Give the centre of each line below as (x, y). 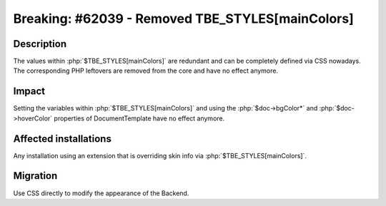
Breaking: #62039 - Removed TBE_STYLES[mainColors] (183, 19)
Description (40, 44)
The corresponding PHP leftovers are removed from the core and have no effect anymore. (146, 71)
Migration (35, 176)
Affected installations (63, 139)
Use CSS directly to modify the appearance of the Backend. (101, 193)
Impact (29, 92)
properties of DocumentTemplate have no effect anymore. (139, 118)
